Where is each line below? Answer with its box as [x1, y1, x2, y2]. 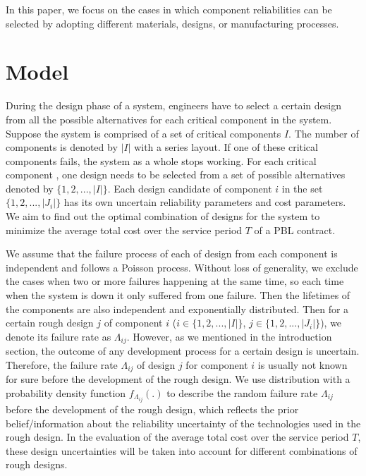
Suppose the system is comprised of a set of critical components [6, 126, 281, 140]
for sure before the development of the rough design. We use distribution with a [6, 372, 350, 386]
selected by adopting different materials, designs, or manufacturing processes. [6, 16, 339, 30]
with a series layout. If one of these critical [134, 140, 318, 154]
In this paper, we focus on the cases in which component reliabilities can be [6, 2, 332, 16]
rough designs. [6, 457, 68, 472]
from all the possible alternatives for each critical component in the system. [6, 111, 332, 126]
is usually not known [257, 357, 348, 372]
